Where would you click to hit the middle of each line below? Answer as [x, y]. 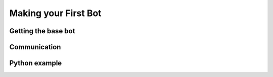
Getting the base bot [42, 31]
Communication [35, 47]
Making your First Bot [55, 13]
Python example [36, 63]
